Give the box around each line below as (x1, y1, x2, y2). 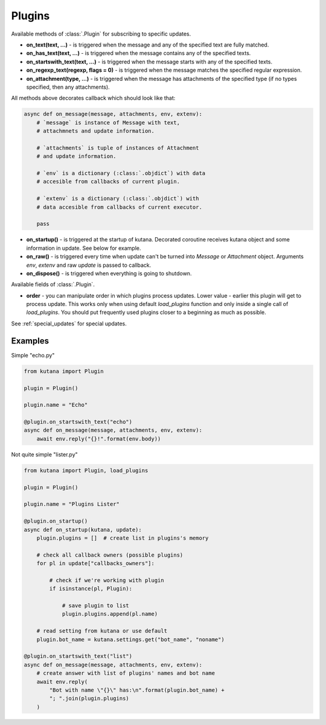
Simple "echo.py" (11, 351, 55, 359)
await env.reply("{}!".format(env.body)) (36, 435, 161, 442)
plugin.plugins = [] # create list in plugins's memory (36, 534, 209, 541)
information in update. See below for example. (26, 244, 141, 252)
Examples (11, 336, 50, 346)
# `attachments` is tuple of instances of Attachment (36, 144, 199, 151)
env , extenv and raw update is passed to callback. (26, 261, 152, 269)
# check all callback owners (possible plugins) (36, 551, 184, 558)
